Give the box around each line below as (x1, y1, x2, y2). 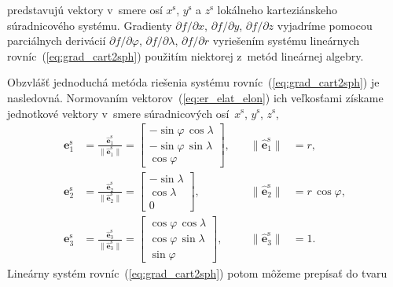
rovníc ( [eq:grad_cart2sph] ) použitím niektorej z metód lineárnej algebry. (7, 47, 364, 64)
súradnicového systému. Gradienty (7, 17, 172, 33)
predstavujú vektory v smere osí (7, 2, 163, 17)
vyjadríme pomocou (277, 17, 373, 33)
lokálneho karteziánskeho (217, 2, 338, 17)
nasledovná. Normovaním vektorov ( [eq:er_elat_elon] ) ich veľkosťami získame (7, 89, 384, 105)
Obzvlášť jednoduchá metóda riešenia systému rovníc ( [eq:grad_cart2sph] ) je (7, 74, 380, 90)
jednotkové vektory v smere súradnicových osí (7, 105, 230, 121)
